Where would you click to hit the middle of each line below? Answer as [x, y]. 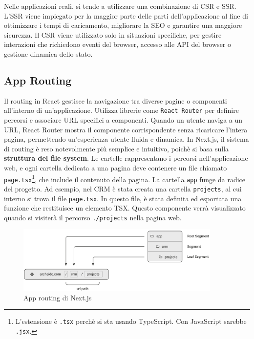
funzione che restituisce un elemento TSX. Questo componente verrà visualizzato [125, 208]
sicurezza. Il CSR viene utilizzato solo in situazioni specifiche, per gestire [113, 34]
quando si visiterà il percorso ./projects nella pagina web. [93, 217]
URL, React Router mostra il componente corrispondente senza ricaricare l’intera [126, 129]
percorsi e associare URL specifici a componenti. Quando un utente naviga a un [123, 120]
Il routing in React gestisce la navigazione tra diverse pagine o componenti [116, 100]
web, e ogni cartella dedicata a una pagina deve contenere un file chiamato [116, 167]
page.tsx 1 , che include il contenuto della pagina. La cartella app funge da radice [125, 178]
